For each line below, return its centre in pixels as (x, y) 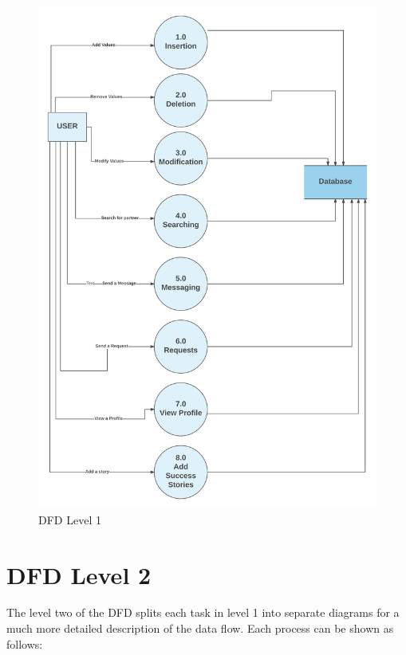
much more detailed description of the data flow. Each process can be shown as (200, 628)
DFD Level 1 (70, 519)
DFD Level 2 (79, 574)
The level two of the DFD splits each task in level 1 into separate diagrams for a (203, 612)
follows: (25, 643)
